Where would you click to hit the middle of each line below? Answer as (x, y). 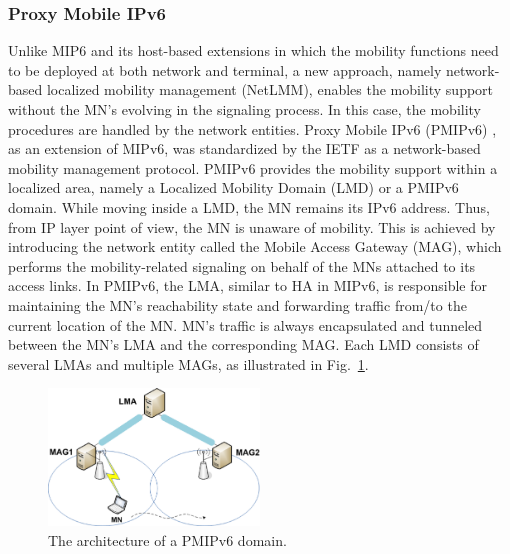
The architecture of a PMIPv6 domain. (167, 539)
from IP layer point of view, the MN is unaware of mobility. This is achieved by (252, 226)
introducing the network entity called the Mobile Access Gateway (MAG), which (255, 246)
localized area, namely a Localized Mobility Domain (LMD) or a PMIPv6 (233, 187)
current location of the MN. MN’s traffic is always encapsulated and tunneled (245, 324)
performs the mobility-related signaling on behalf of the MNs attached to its (242, 265)
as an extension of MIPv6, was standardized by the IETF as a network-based (244, 148)
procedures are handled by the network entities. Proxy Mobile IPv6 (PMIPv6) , (252, 128)
